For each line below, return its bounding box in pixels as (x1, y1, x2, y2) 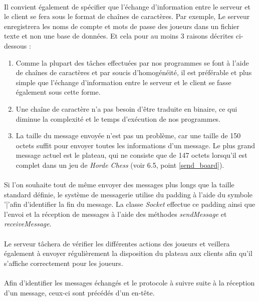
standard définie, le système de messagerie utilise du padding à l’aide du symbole (4, 189, 253, 199)
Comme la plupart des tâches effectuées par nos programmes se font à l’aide (16, 57, 249, 68)
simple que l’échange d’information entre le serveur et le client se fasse (16, 77, 231, 87)
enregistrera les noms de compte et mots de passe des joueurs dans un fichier (4, 21, 239, 31)
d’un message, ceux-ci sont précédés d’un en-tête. (4, 287, 155, 297)
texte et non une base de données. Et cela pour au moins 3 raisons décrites (4, 31, 234, 41)
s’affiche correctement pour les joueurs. (4, 257, 123, 268)
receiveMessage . (4, 218, 52, 229)
